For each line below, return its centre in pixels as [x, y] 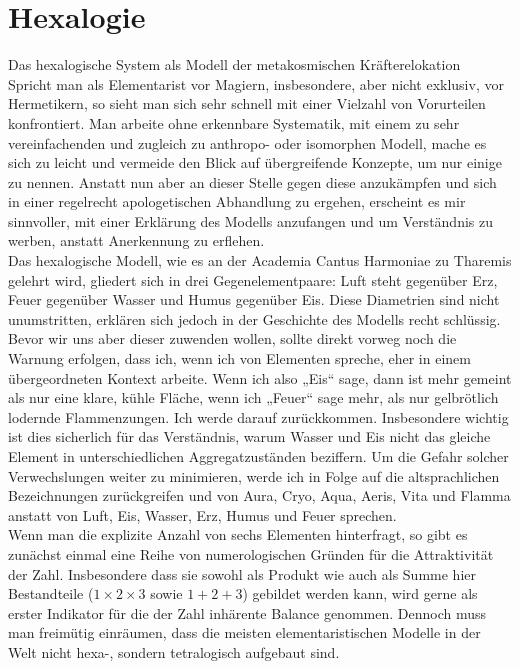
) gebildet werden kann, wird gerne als [360, 593]
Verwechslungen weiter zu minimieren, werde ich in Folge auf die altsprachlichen [254, 475]
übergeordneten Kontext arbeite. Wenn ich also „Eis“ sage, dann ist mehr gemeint [260, 377]
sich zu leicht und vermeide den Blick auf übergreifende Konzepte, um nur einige [255, 162]
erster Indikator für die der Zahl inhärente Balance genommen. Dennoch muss [247, 612]
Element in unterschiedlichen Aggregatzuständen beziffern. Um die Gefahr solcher [258, 456]
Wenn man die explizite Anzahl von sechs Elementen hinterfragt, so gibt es [238, 534]
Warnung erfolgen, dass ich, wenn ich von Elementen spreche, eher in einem [239, 358]
